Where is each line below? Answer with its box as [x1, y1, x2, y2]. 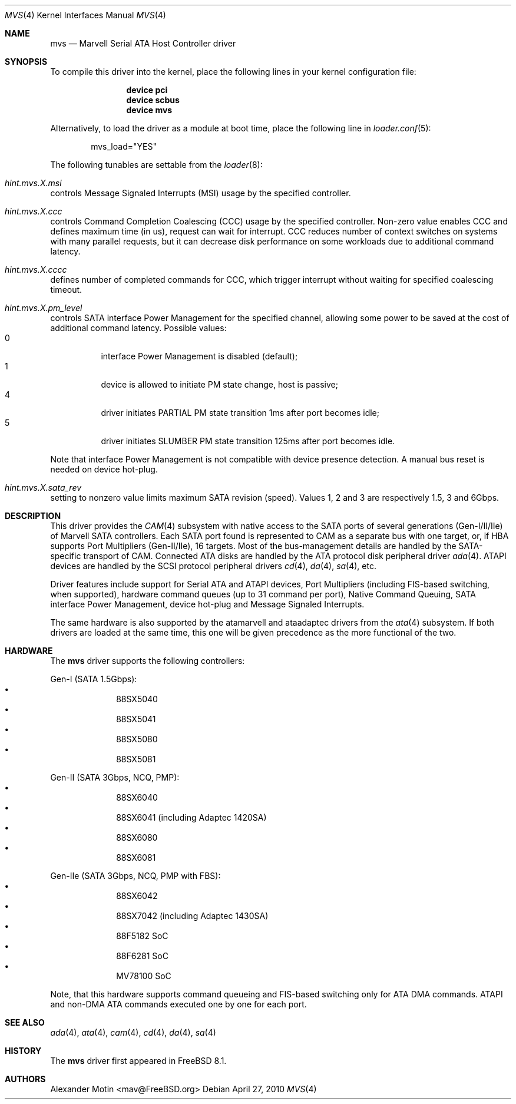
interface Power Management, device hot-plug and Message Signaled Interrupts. [50, 599, 365, 609]
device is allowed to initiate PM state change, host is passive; [101, 379, 338, 389]
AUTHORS [5, 1074, 46, 1084]
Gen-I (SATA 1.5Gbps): [50, 674, 137, 684]
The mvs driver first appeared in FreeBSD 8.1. [50, 1056, 227, 1066]
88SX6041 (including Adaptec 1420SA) [116, 812, 267, 822]
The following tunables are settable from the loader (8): [50, 160, 263, 170]
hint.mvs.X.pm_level [5, 303, 82, 313]
